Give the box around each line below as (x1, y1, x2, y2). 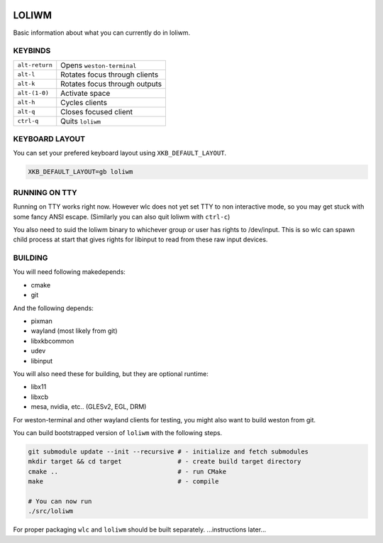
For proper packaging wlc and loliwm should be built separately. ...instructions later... (13, 525, 266, 534)
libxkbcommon (30, 336, 74, 345)
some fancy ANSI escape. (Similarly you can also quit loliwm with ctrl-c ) (13, 212, 231, 221)
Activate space (60, 88, 111, 98)
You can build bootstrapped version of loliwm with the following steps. (13, 428, 223, 437)
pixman (30, 317, 53, 325)
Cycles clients (60, 97, 108, 107)
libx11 (30, 383, 47, 391)
